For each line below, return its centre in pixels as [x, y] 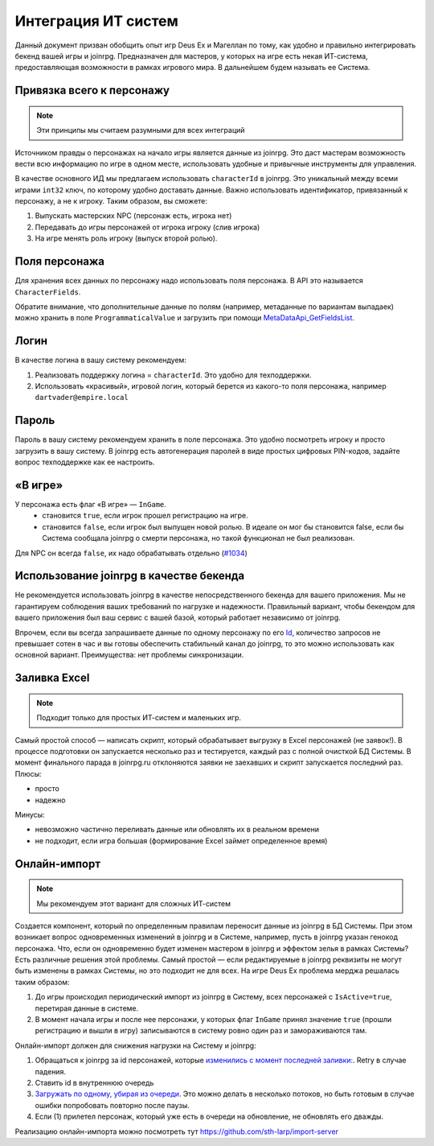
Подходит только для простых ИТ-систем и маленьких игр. [139, 718]
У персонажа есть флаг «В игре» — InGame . [90, 504]
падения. [50, 1071]
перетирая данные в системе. [87, 1008]
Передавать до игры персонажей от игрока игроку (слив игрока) [147, 227]
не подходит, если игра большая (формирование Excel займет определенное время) [181, 840]
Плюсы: [28, 773]
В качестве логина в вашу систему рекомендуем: [100, 360]
